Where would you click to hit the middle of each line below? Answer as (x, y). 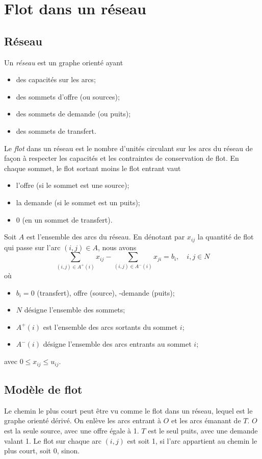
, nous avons (117, 247)
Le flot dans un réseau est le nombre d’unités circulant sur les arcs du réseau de (128, 148)
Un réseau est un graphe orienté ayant (64, 62)
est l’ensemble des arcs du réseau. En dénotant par (106, 237)
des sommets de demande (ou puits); (73, 114)
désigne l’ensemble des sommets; (75, 310)
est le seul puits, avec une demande (203, 430)
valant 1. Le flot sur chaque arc (53, 440)
